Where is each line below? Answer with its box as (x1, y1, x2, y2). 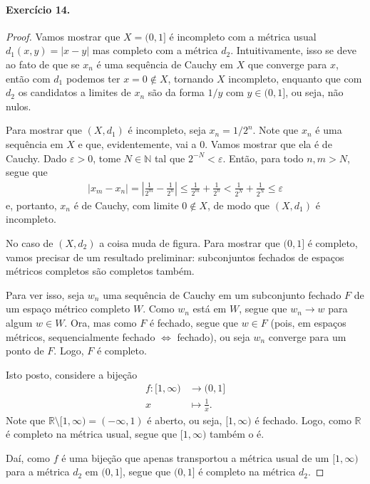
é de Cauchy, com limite (73, 197, 179, 212)
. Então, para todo (222, 150, 304, 165)
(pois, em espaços (270, 315, 346, 330)
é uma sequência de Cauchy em (96, 56, 233, 71)
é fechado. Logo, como (255, 412, 351, 427)
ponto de (6, 343, 44, 358)
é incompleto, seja (128, 122, 206, 137)
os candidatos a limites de (18, 85, 131, 100)
